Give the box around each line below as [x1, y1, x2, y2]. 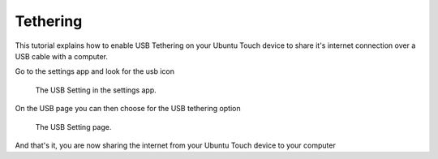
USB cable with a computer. [15, 51, 109, 61]
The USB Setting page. [35, 122, 112, 131]
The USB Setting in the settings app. [35, 85, 157, 95]
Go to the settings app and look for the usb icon [15, 67, 174, 76]
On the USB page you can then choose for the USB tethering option [15, 104, 241, 114]
